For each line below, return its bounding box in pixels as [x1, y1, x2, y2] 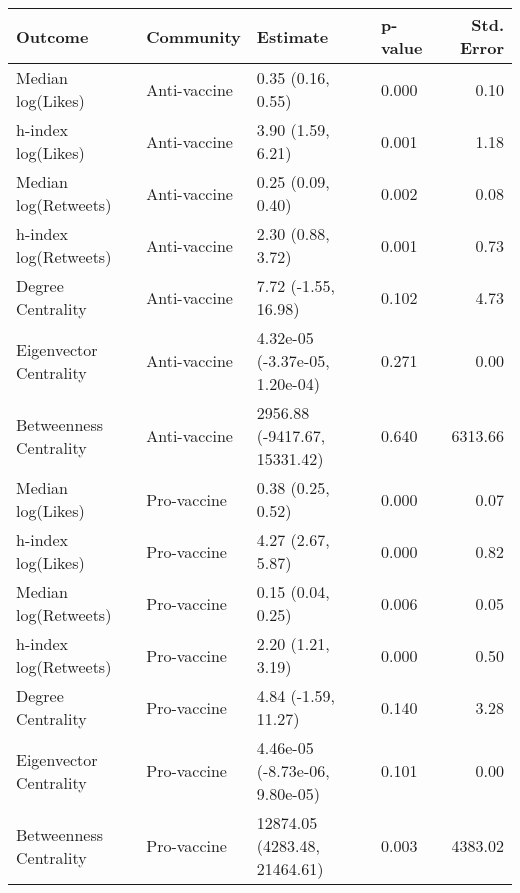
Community [146, 24, 241, 48]
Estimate [256, 24, 329, 48]
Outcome [16, 24, 89, 48]
